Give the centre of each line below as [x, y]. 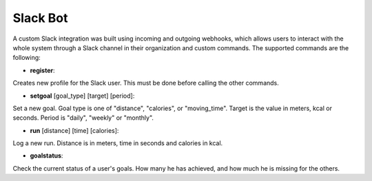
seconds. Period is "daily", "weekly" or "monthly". [83, 118]
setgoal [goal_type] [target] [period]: [82, 96]
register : [42, 70]
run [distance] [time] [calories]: [74, 130]
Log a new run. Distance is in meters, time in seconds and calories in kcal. [118, 143]
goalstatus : [46, 156]
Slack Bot [40, 18]
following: [27, 58]
